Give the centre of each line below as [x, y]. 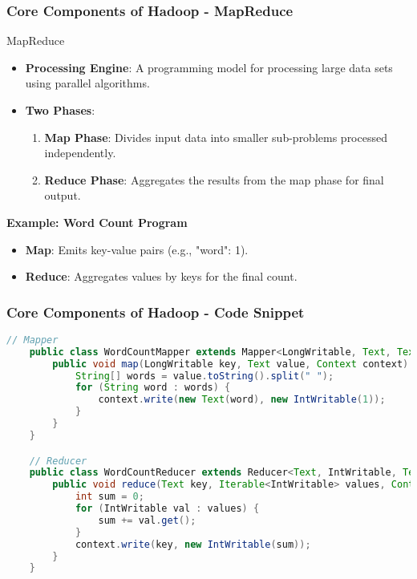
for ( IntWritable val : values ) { [167, 508]
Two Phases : [60, 110]
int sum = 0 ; [109, 497]
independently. [80, 153]
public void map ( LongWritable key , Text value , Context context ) [231, 364]
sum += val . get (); [147, 520]
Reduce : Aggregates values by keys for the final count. [161, 276]
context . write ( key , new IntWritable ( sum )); [193, 544]
